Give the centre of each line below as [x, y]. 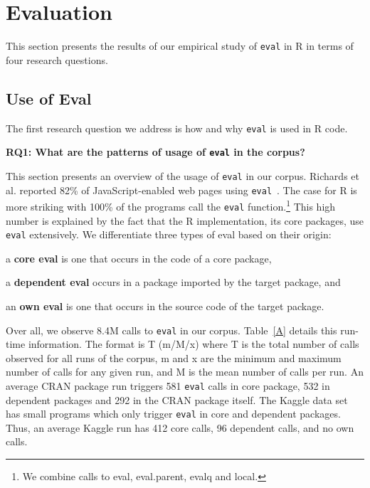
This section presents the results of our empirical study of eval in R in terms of [180, 46]
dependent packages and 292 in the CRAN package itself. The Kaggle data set [177, 399]
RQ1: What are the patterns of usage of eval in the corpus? [155, 152]
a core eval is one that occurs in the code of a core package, [139, 258]
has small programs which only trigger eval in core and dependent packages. [173, 414]
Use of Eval [49, 98]
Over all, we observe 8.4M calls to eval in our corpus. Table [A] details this [171, 330]
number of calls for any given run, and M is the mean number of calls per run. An [185, 372]
